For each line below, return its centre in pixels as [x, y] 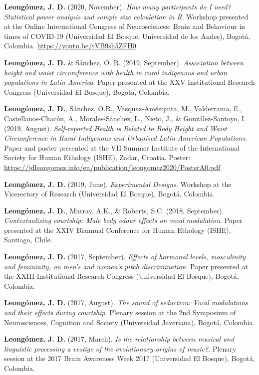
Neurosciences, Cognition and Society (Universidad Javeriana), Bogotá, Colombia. [129, 322]
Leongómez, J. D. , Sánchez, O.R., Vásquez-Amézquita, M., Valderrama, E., [123, 108]
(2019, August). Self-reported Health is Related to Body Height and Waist [116, 128]
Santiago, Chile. [28, 240]
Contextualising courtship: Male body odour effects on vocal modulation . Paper [123, 220]
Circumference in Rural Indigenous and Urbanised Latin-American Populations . [126, 138]
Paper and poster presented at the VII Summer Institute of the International [122, 147]
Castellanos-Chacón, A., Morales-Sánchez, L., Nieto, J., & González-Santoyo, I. [125, 118]
